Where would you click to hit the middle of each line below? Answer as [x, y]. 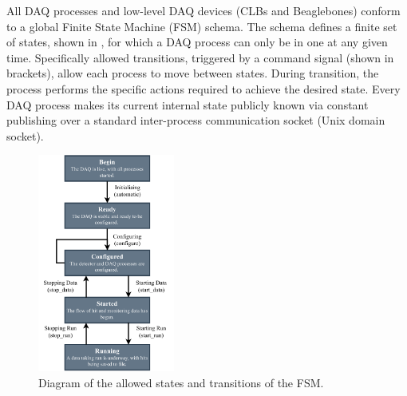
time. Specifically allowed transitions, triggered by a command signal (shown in [200, 57]
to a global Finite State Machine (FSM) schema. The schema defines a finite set [202, 26]
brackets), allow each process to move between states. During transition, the [193, 73]
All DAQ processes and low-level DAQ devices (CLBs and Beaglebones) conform [203, 10]
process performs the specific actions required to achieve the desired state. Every [203, 88]
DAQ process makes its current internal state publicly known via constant [188, 104]
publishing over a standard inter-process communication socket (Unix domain [196, 120]
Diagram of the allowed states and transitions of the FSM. [181, 382]
